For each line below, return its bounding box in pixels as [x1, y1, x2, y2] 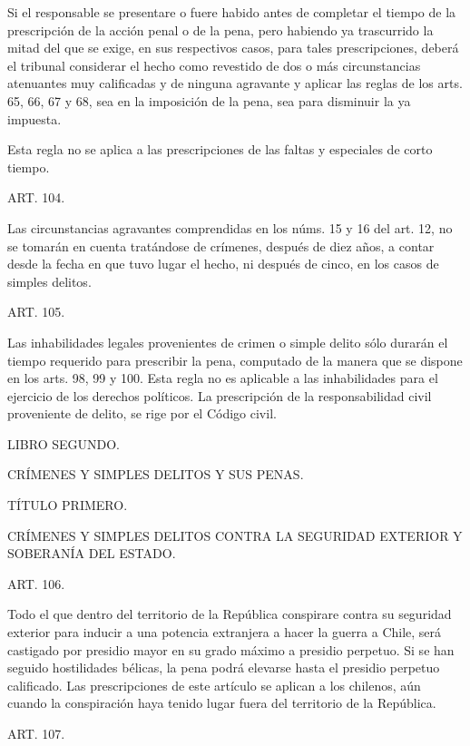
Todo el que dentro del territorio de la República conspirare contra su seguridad [7, 604, 452, 623]
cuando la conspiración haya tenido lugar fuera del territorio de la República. [7, 693, 436, 712]
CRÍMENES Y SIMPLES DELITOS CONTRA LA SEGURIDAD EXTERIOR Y [7, 525, 463, 545]
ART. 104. [7, 188, 65, 207]
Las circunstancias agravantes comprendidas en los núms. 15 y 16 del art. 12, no [7, 218, 453, 237]
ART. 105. [7, 302, 65, 321]
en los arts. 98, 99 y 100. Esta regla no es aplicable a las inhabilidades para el [7, 368, 438, 388]
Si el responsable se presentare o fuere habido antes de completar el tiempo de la [7, 3, 456, 21]
